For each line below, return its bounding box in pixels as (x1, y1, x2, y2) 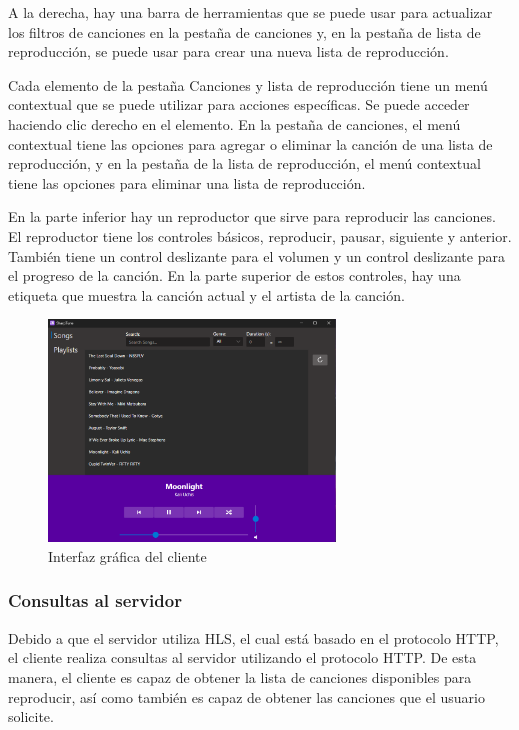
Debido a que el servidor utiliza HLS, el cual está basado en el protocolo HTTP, (8, 627, 499, 648)
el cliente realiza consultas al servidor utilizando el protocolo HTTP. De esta (8, 647, 477, 668)
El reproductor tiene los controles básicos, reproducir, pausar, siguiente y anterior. (8, 225, 512, 246)
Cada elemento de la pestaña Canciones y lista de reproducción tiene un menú (8, 74, 488, 95)
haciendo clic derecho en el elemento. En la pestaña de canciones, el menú (8, 113, 461, 134)
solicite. (8, 706, 54, 727)
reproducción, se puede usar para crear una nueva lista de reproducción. (8, 41, 449, 62)
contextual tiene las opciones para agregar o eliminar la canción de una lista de (8, 133, 493, 154)
